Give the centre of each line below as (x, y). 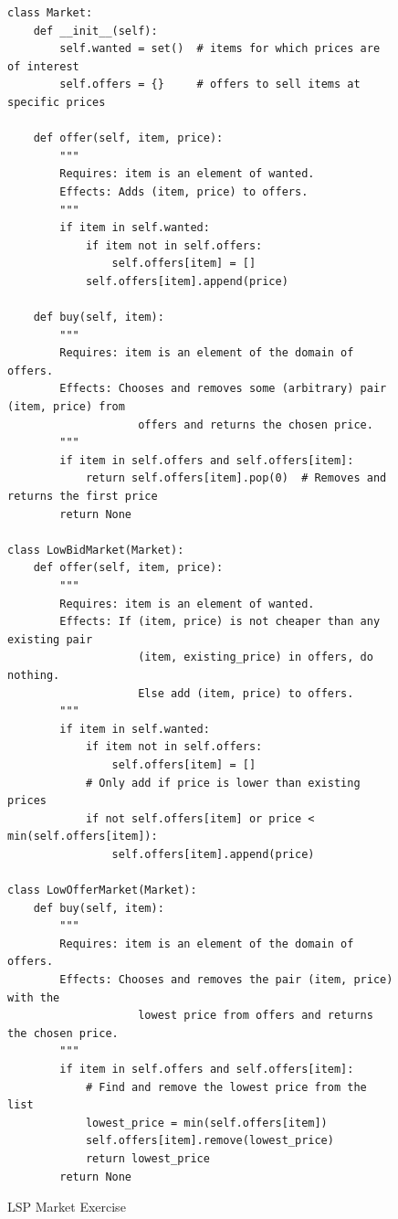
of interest (43, 66)
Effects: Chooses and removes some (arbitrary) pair (223, 389)
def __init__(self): (95, 31)
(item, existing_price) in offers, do (256, 657)
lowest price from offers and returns (256, 1016)
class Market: (50, 13)
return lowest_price (147, 1159)
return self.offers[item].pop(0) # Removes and (236, 478)
